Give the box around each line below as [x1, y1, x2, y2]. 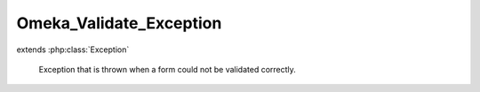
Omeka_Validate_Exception [16, 13, 222, 33]
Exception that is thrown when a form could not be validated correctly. [38, 64, 297, 74]
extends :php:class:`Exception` [16, 44, 130, 55]
